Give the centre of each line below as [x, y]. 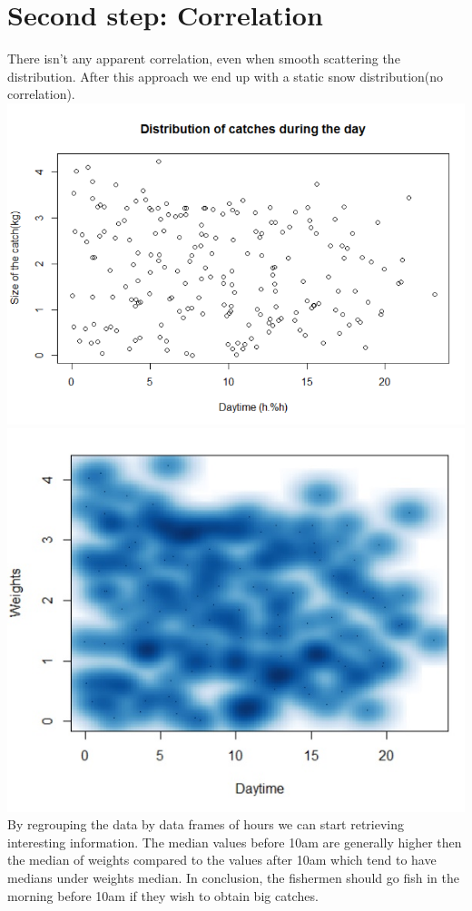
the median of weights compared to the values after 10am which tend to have [222, 860]
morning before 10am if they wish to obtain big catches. [163, 895]
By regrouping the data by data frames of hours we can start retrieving [206, 824]
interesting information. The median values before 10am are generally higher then [235, 842]
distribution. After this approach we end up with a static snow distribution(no [226, 76]
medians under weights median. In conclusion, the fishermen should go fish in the [233, 877]
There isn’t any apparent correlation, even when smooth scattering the [204, 59]
